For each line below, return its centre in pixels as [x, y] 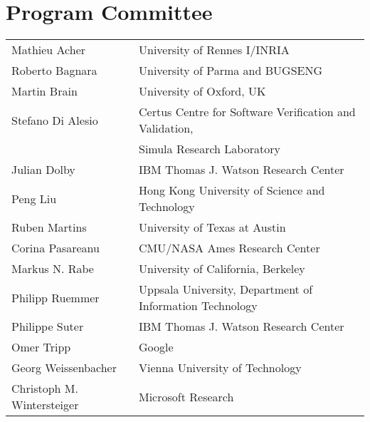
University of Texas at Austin [212, 227]
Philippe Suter [48, 326]
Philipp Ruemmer [55, 297]
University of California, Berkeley [222, 269]
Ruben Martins [49, 227]
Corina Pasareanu [55, 248]
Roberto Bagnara [54, 71]
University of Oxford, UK [202, 91]
